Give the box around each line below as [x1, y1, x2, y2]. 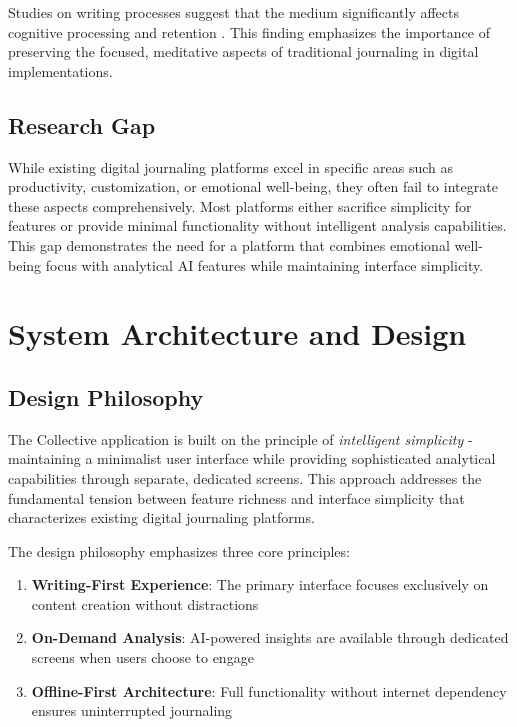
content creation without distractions [31, 593, 259, 614]
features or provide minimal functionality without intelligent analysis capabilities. [8, 215, 507, 236]
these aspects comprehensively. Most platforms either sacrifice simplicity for [8, 195, 472, 216]
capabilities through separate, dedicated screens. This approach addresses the [8, 467, 482, 488]
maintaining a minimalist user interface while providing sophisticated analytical [8, 448, 496, 469]
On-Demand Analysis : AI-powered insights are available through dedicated [31, 627, 509, 648]
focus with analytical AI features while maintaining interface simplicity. [45, 254, 484, 275]
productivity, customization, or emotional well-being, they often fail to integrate [8, 176, 498, 197]
